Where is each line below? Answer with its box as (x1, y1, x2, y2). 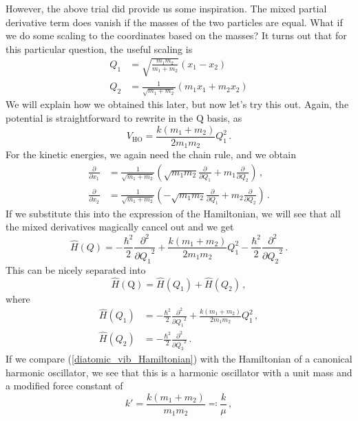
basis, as (207, 111, 242, 125)
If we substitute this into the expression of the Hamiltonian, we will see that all (6, 206, 341, 220)
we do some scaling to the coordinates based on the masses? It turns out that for (6, 28, 347, 43)
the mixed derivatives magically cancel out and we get (6, 219, 234, 234)
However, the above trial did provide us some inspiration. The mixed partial (6, 1, 327, 15)
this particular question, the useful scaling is (6, 41, 193, 56)
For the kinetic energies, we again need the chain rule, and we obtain (6, 147, 296, 162)
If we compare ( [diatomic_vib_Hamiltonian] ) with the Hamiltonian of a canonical (6, 351, 352, 365)
